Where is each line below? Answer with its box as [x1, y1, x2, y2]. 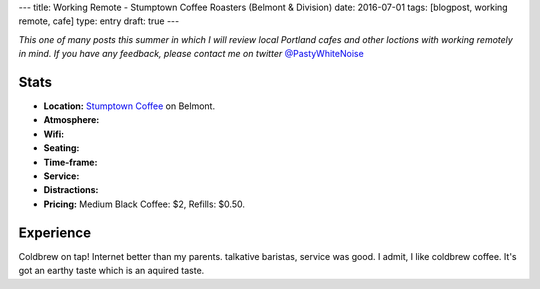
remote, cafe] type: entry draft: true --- [18, 15, 180, 27]
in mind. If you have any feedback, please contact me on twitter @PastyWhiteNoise [18, 48, 364, 60]
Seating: [43, 142, 80, 154]
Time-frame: [43, 156, 98, 168]
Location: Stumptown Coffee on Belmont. [43, 100, 215, 112]
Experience [18, 224, 92, 241]
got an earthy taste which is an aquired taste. [18, 265, 205, 277]
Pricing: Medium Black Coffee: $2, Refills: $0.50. [43, 198, 245, 210]
